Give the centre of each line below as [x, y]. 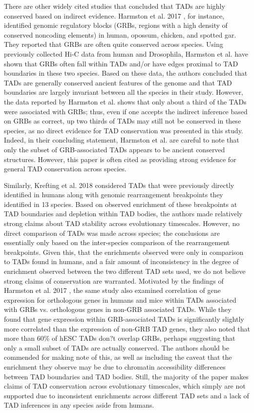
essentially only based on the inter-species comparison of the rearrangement [117, 242]
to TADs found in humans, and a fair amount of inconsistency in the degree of [121, 261]
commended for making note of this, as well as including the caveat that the [118, 357]
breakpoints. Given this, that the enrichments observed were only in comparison [124, 252]
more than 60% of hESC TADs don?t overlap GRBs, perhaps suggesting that [120, 338]
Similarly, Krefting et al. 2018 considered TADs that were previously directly [119, 185]
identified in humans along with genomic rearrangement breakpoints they [114, 195]
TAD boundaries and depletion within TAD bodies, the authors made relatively [123, 214]
